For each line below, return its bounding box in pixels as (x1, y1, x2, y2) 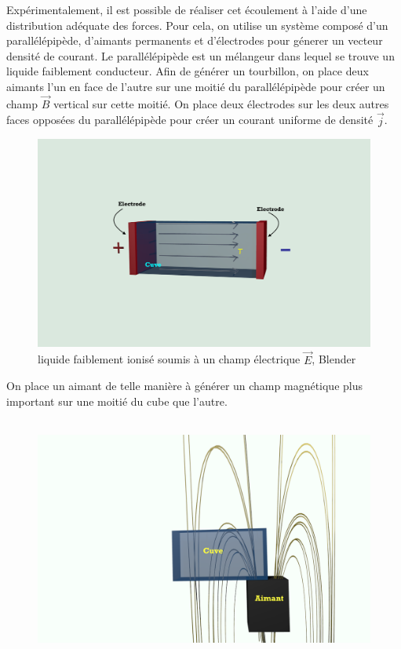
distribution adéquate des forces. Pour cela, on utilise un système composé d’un (6, 16, 388, 33)
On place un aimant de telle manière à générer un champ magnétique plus (6, 377, 363, 394)
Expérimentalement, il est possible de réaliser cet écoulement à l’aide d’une (6, 2, 367, 17)
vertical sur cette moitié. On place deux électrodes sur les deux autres (53, 95, 389, 111)
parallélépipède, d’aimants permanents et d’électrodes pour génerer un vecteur (6, 32, 383, 49)
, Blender (312, 351, 356, 367)
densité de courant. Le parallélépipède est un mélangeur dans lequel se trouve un (6, 47, 395, 64)
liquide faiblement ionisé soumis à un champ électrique (38, 351, 301, 367)
